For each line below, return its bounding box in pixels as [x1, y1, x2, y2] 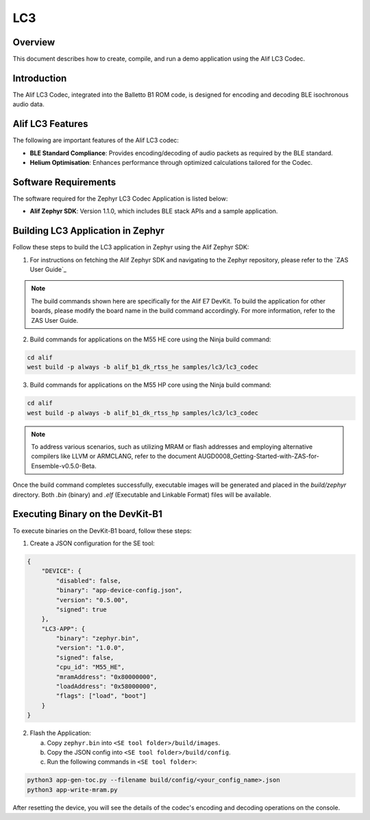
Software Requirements [12, 176, 116, 188]
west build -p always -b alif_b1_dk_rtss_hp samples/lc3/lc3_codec [27, 409, 259, 417]
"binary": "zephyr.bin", [56, 635, 140, 642]
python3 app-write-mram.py [27, 786, 118, 793]
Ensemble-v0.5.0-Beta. [31, 462, 97, 470]
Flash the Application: [29, 729, 92, 738]
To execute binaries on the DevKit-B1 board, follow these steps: [12, 526, 192, 535]
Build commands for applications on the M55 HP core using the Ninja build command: [29, 381, 272, 389]
